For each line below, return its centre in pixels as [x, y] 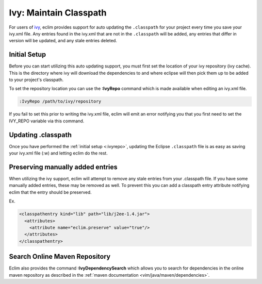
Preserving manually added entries [63, 167]
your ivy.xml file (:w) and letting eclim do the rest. [58, 153]
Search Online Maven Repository [60, 257]
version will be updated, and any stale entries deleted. [63, 41]
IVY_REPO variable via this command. [47, 121]
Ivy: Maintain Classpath [58, 13]
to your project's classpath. [36, 80]
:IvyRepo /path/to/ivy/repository [60, 101]
